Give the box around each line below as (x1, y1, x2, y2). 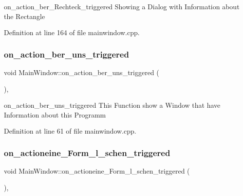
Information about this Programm (4, 109, 106, 119)
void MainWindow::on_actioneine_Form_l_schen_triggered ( (4, 166, 190, 176)
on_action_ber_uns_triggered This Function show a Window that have (4, 100, 221, 110)
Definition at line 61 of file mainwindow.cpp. (4, 126, 136, 136)
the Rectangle (4, 11, 45, 21)
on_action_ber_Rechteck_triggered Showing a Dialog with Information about (4, 1, 240, 11)
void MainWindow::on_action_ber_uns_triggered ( (4, 67, 159, 77)
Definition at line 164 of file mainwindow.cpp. (4, 27, 140, 38)
